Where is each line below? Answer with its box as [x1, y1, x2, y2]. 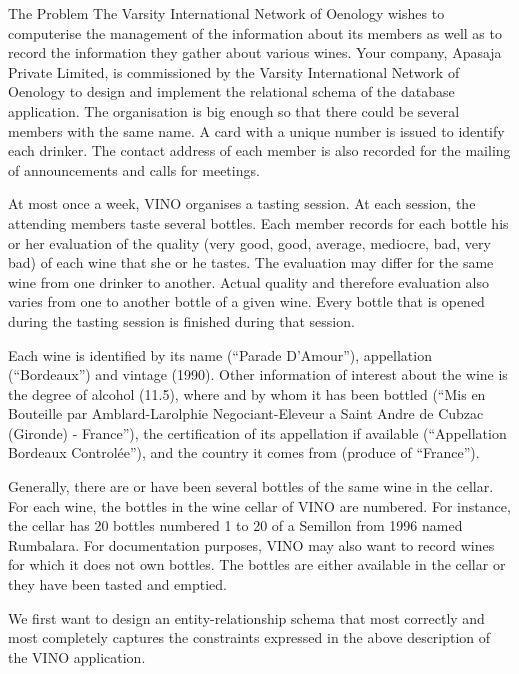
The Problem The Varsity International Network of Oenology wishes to [8, 3, 445, 23]
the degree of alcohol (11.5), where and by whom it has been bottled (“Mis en [8, 383, 486, 404]
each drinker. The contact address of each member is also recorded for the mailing [8, 140, 511, 161]
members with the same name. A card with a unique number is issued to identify [8, 120, 505, 141]
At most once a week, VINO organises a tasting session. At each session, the [8, 193, 476, 214]
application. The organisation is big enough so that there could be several [8, 100, 460, 121]
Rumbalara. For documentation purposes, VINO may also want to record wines [8, 534, 495, 555]
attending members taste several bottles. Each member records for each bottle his [8, 212, 509, 233]
